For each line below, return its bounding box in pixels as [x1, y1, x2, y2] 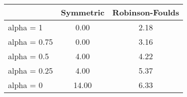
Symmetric [60, 6, 104, 18]
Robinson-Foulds [112, 6, 179, 18]
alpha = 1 [8, 21, 43, 33]
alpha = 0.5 [8, 50, 49, 62]
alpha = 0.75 [8, 36, 53, 47]
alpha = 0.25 [8, 65, 53, 76]
